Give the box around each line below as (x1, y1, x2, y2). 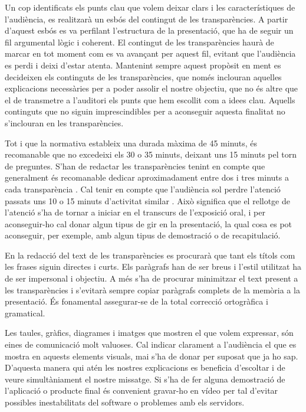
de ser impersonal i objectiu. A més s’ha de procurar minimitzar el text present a (5, 272, 298, 285)
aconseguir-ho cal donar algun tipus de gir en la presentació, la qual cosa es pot (5, 217, 292, 230)
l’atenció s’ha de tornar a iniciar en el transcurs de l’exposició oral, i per (5, 206, 265, 218)
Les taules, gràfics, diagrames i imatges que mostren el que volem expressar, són (5, 326, 294, 339)
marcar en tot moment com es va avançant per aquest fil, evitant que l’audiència (5, 47, 296, 60)
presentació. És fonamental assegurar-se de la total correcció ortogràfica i (5, 295, 268, 308)
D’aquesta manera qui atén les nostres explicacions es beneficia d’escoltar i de (5, 361, 285, 374)
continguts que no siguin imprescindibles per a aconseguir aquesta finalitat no (5, 105, 285, 117)
